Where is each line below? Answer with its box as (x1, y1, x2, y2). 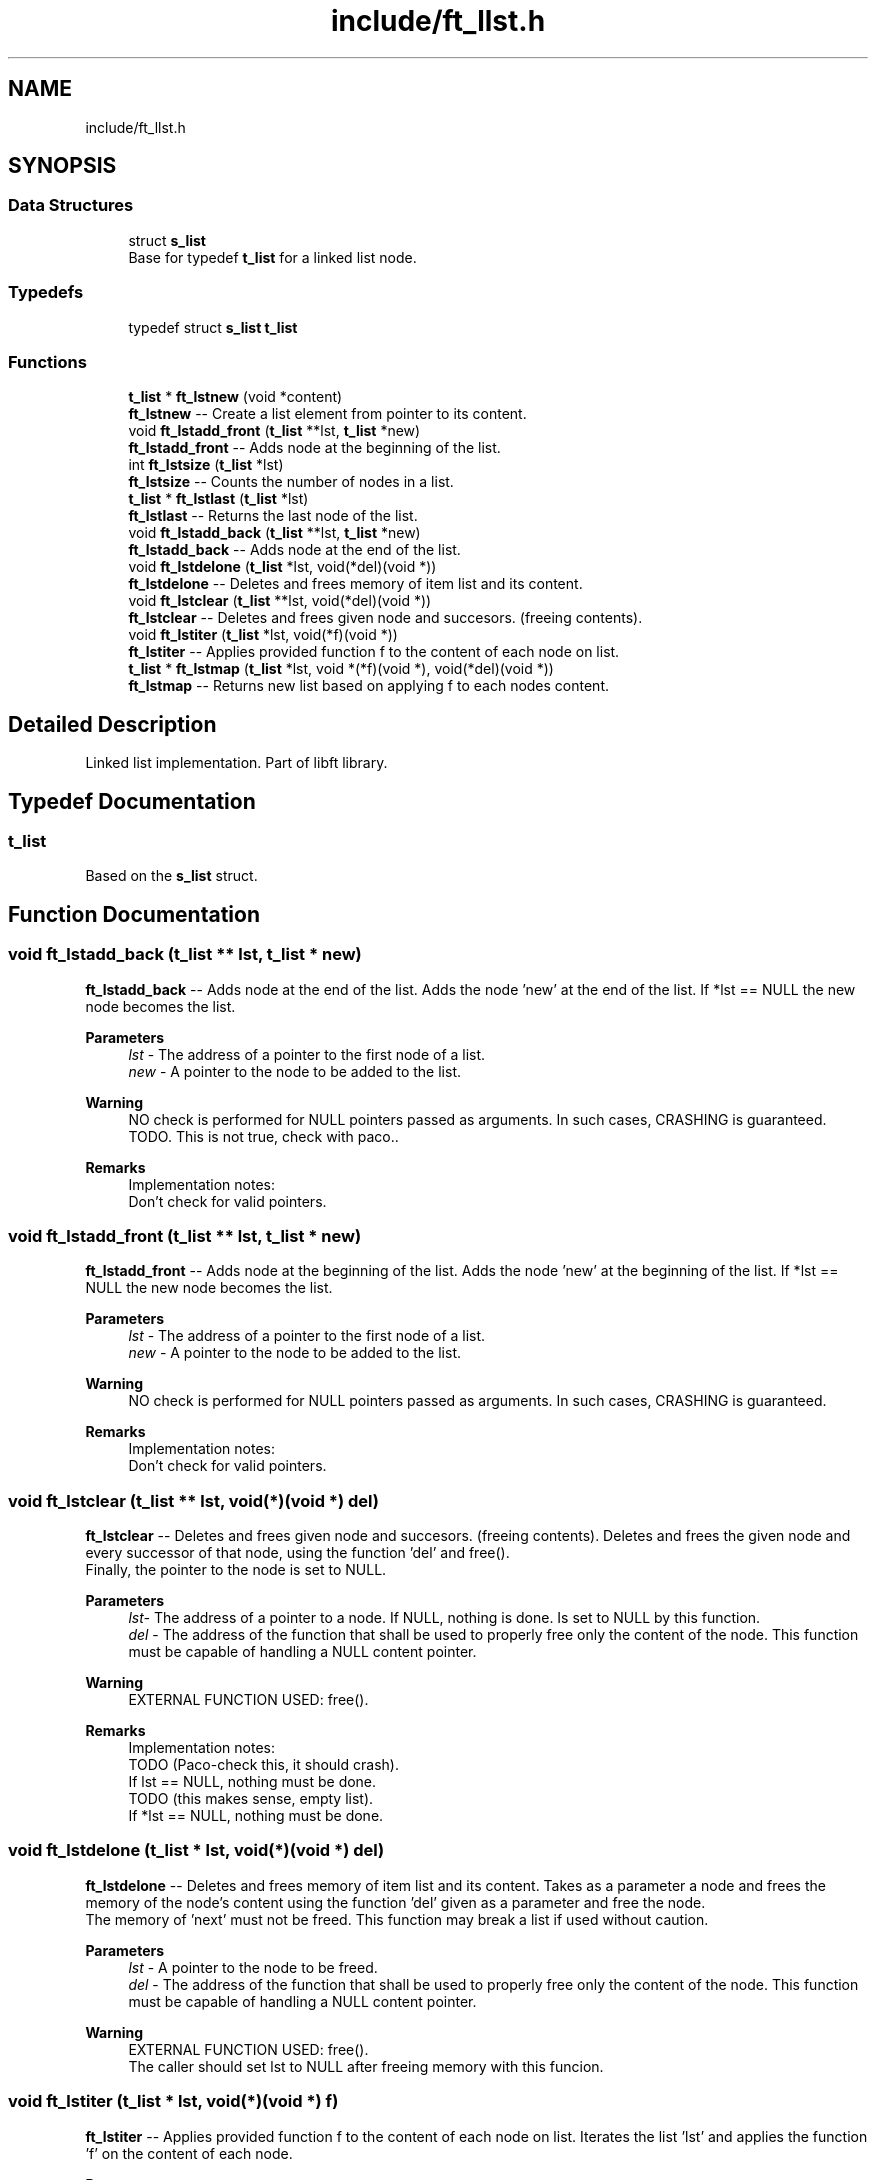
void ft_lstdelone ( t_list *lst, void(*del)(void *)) (128, 558, 437, 576)
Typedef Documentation (8, 788, 256, 814)
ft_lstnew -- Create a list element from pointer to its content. (128, 405, 527, 423)
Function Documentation (8, 901, 260, 927)
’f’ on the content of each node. (85, 2144, 293, 2162)
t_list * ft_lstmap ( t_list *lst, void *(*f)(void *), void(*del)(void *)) (128, 660, 554, 678)
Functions (8, 351, 87, 372)
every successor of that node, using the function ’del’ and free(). (85, 1544, 510, 1562)
